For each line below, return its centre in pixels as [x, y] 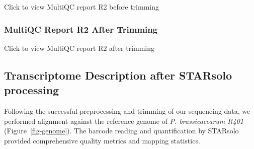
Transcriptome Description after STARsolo [118, 75]
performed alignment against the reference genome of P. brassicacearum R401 [124, 121]
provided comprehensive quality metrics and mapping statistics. [102, 140]
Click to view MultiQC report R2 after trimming [79, 48]
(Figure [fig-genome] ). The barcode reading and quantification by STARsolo [121, 131]
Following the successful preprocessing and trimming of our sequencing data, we [127, 111]
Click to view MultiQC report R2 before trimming [81, 7]
